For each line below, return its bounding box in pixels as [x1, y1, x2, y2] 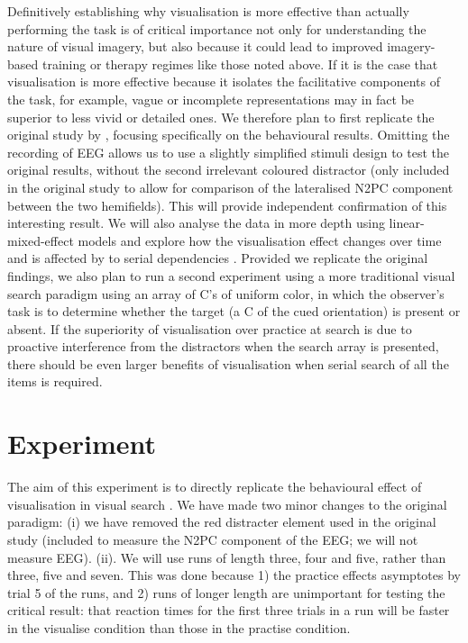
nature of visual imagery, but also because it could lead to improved [7, 37, 383, 56]
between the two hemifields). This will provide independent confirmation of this [7, 195, 447, 214]
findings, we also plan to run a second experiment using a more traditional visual [7, 266, 455, 285]
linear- [389, 213, 425, 232]
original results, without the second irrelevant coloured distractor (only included [7, 160, 450, 179]
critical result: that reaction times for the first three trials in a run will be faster [7, 601, 450, 620]
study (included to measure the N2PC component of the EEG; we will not [7, 530, 418, 548]
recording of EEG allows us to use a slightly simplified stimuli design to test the [7, 142, 449, 161]
